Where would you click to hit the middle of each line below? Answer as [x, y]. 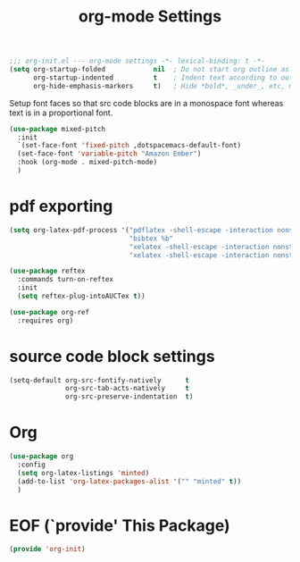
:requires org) [46, 320]
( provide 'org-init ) [48, 549]
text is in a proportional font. [61, 113]
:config [32, 465]
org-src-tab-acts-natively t [128, 389]
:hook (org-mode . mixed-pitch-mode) [87, 163]
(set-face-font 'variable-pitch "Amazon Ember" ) [109, 154]
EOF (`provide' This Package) [120, 525]
